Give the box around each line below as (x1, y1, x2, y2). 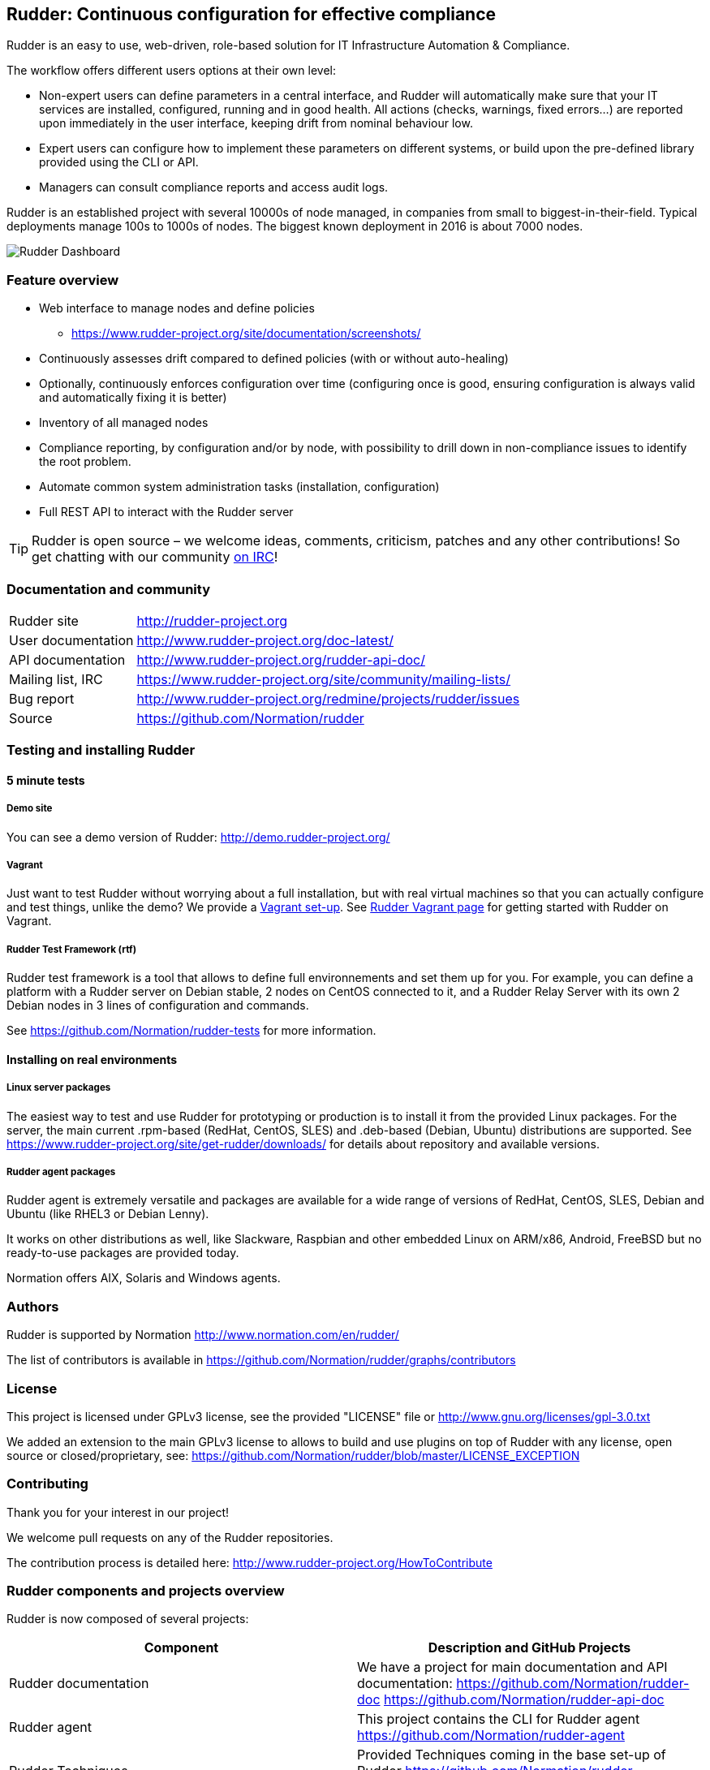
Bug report (9, 690, 75, 707)
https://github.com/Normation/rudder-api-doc (384, 1691, 665, 1708)
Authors (6, 1298, 59, 1315)
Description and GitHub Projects (428, 1639, 631, 1656)
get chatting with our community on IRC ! (32, 549, 278, 566)
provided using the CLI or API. (39, 155, 199, 170)
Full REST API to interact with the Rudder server (39, 505, 294, 519)
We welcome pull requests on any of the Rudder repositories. (6, 1530, 333, 1544)
